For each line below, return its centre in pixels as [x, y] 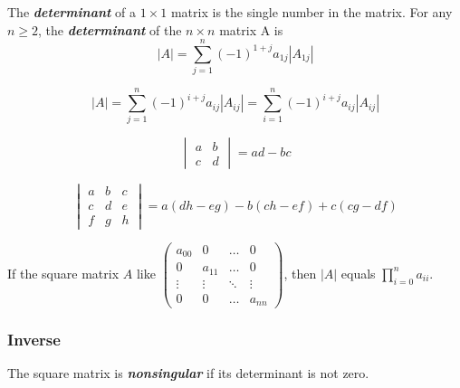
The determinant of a [72, 12]
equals [358, 273]
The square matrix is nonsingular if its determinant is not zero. [188, 373]
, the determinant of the [110, 29]
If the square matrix [63, 273]
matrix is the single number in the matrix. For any [311, 12]
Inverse [34, 340]
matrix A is [251, 29]
